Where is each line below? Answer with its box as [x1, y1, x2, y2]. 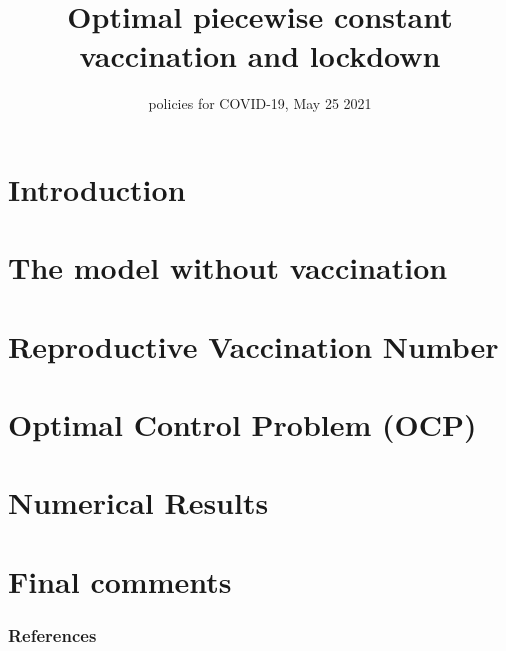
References [8, 622, 97, 647]
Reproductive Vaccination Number [8, 325, 499, 366]
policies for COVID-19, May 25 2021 [148, 93, 372, 114]
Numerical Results [8, 482, 269, 523]
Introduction [8, 168, 186, 209]
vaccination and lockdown [79, 35, 441, 76]
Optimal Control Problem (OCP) [8, 404, 477, 445]
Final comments [8, 560, 232, 601]
